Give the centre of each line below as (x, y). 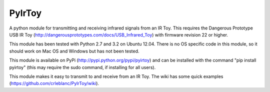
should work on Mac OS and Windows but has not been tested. (74, 51)
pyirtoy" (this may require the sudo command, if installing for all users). (82, 67)
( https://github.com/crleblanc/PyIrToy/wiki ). (54, 83)
